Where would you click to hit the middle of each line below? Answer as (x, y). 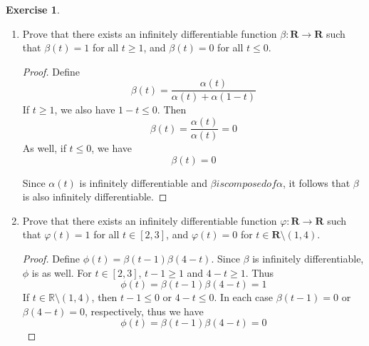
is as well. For (62, 272)
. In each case (244, 297)
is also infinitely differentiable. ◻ (95, 197)
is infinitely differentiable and (143, 182)
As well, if (44, 148)
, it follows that (317, 182)
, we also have (85, 110)
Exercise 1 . (33, 9)
